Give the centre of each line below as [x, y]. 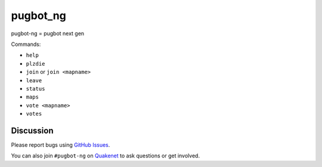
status [35, 89]
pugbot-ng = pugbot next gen [48, 33]
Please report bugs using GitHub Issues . [61, 145]
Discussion [32, 130]
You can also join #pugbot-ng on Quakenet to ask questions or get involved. [105, 156]
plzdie [35, 64]
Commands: [26, 44]
